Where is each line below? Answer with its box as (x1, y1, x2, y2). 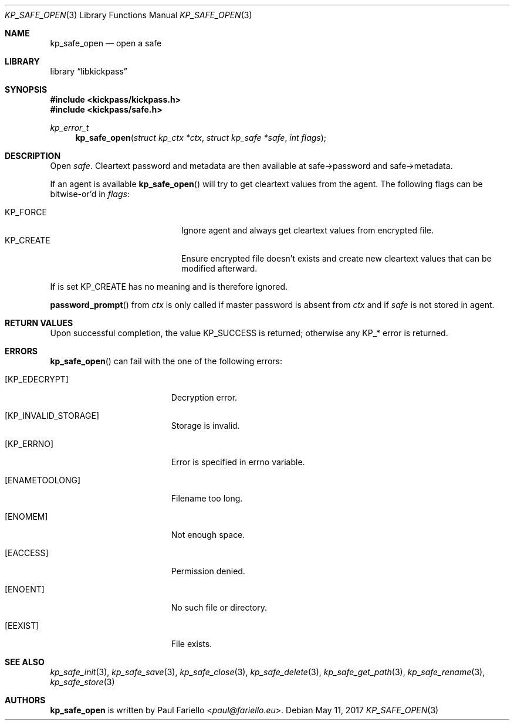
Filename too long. (171, 493, 243, 503)
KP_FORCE (5, 207, 47, 217)
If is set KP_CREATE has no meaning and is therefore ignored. (50, 282, 288, 292)
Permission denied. (171, 566, 245, 576)
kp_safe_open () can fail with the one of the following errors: (50, 356, 282, 366)
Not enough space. (171, 530, 245, 540)
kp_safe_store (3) (50, 677, 115, 687)
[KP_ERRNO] (5, 439, 54, 449)
